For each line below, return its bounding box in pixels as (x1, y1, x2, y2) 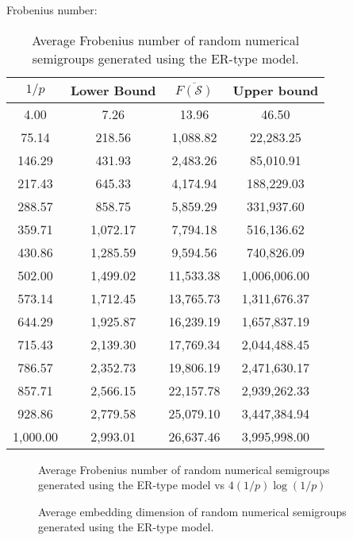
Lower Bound (70, 80, 156, 99)
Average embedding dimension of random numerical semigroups (38, 503, 347, 519)
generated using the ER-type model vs (38, 476, 225, 493)
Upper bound (232, 80, 319, 99)
